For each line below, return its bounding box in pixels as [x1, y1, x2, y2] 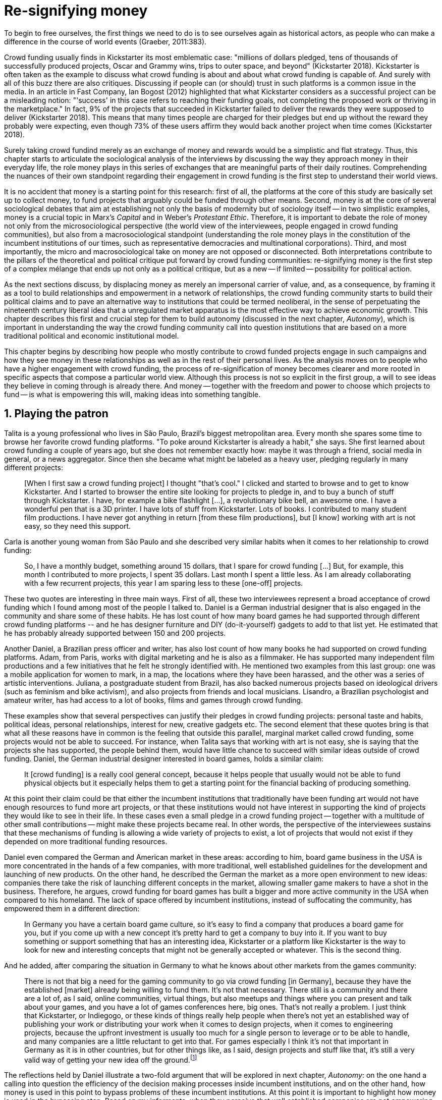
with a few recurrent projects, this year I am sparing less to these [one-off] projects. [24, 578, 303, 587]
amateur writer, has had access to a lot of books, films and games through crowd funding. [4, 695, 303, 704]
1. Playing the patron [4, 407, 108, 420]
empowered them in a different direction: [4, 904, 140, 913]
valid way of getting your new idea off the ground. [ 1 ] [24, 1054, 197, 1064]
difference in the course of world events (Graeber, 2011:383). [4, 37, 207, 46]
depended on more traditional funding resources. [4, 837, 168, 846]
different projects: [4, 463, 63, 472]
